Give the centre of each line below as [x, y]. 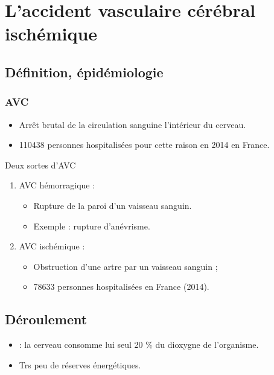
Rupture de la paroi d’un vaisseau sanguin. [113, 205]
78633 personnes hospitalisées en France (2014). [121, 287]
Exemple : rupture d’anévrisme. [92, 226]
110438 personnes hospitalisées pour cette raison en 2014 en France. [144, 145]
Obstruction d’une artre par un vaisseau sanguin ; [126, 266]
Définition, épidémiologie [84, 72]
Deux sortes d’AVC [40, 165]
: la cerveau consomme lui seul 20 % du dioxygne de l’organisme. [139, 345]
